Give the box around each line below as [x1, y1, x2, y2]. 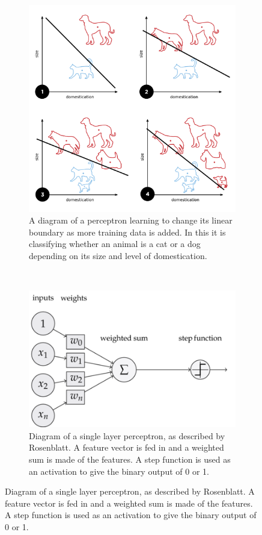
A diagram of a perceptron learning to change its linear [29, 214, 233, 227]
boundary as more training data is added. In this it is [29, 225, 226, 238]
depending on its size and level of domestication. [29, 249, 207, 262]
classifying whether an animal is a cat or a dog [29, 237, 201, 250]
